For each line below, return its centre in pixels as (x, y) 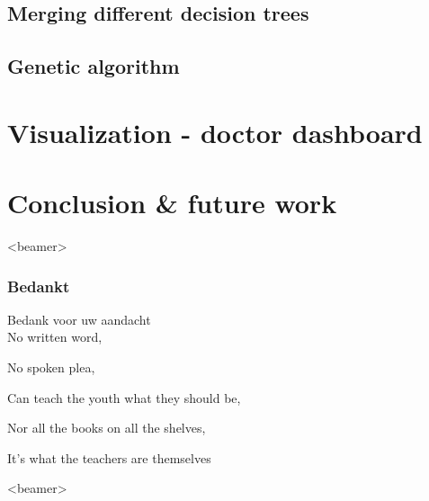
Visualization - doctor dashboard (215, 132)
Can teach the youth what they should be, (124, 397)
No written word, (55, 337)
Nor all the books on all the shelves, (107, 428)
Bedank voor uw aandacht (79, 319)
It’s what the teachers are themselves (109, 457)
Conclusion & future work (172, 203)
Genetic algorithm (94, 66)
